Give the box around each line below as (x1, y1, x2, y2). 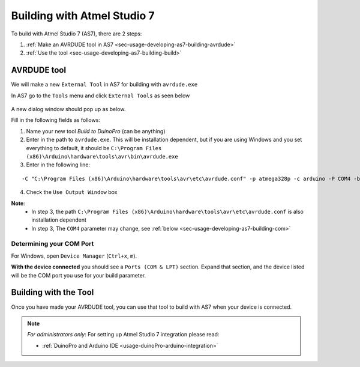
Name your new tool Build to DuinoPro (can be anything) (26, 127, 166, 135)
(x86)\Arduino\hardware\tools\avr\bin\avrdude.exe (26, 153, 178, 160)
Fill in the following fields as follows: (11, 117, 100, 124)
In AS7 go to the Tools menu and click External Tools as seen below (11, 92, 190, 99)
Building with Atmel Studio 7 (11, 9, 155, 22)
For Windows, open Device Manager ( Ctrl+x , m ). (11, 252, 137, 259)
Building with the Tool (11, 287, 94, 297)
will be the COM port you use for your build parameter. (11, 271, 146, 279)
